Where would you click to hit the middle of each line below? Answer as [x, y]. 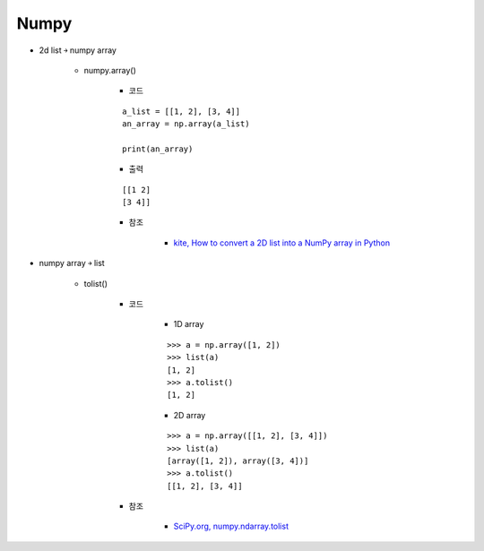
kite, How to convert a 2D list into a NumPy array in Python [281, 243]
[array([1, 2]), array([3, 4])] [238, 461]
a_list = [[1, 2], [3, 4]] [181, 111]
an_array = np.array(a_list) [186, 124]
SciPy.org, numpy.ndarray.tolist [231, 526]
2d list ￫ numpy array [78, 50]
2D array [190, 415]
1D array [189, 324]
